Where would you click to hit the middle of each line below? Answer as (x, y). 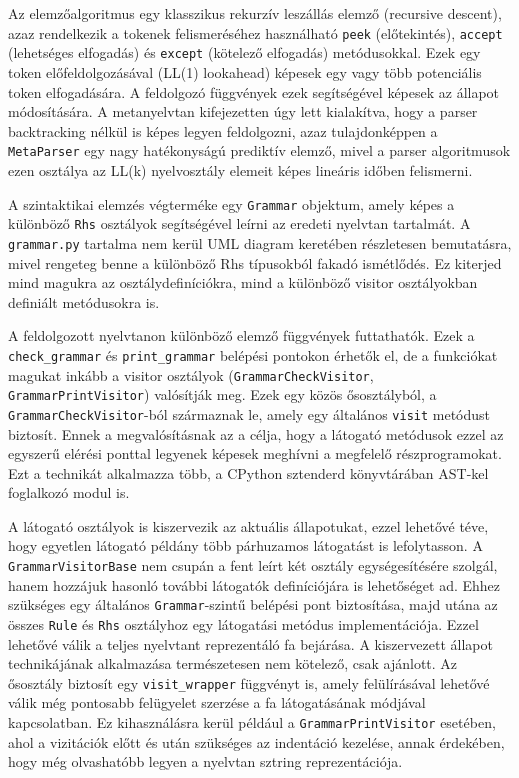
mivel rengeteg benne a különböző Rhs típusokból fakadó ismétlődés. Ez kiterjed (255, 262)
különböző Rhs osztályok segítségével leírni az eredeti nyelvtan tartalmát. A (239, 223)
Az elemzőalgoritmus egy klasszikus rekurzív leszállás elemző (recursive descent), (255, 13)
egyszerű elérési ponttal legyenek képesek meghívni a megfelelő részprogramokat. (255, 453)
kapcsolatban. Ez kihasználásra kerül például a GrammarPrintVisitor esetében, (252, 722)
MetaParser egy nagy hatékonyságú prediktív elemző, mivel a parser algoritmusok (259, 150)
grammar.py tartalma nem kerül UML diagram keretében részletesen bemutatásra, (260, 242)
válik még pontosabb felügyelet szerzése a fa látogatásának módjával (217, 702)
